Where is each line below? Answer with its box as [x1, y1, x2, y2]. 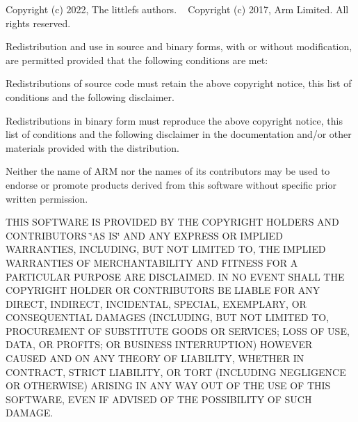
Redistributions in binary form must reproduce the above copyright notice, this [6, 113, 343, 127]
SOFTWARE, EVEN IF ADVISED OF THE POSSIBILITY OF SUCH [6, 391, 312, 406]
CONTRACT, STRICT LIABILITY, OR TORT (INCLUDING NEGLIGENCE [6, 364, 346, 379]
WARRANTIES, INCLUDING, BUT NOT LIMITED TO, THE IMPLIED [6, 242, 326, 256]
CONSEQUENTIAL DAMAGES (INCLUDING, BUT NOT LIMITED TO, [6, 310, 329, 325]
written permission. [6, 191, 88, 205]
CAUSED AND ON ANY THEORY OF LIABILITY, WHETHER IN [6, 351, 304, 366]
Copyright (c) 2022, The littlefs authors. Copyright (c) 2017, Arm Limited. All [6, 2, 349, 16]
